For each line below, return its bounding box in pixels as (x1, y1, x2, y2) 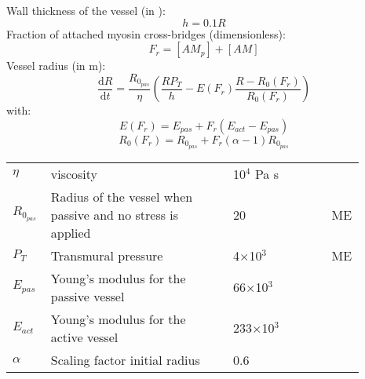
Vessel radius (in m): (6, 57, 106, 74)
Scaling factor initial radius (50, 350, 200, 369)
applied (50, 223, 91, 242)
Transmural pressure (50, 246, 163, 264)
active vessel (50, 327, 119, 346)
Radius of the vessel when (50, 187, 193, 206)
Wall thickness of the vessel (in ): (6, 2, 166, 18)
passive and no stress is (50, 205, 179, 224)
